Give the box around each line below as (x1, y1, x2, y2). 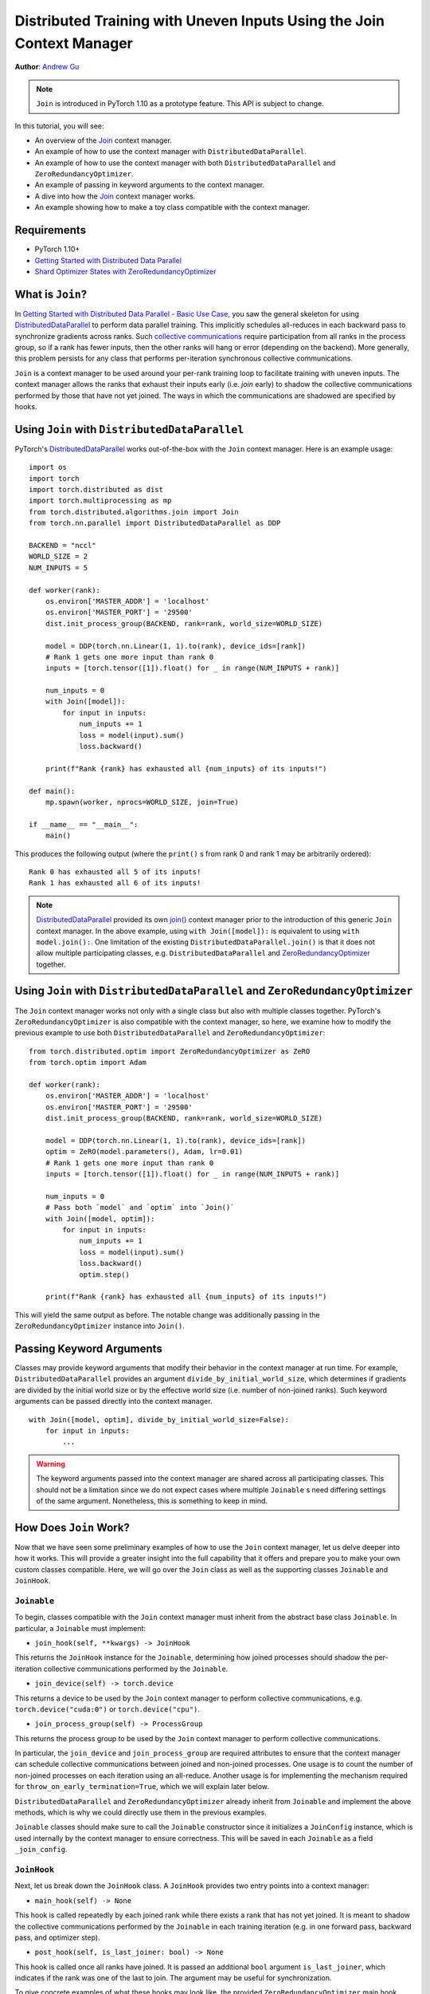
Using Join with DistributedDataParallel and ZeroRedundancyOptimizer (14, 984, 413, 998)
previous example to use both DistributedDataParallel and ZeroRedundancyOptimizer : (14, 1028, 326, 1038)
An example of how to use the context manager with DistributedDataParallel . (34, 147, 307, 156)
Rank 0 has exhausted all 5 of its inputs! (29, 867, 201, 877)
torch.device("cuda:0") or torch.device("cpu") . (14, 1704, 201, 1714)
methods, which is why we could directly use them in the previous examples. (14, 1807, 267, 1818)
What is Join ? (14, 287, 88, 301)
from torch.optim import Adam (29, 1058, 147, 1067)
